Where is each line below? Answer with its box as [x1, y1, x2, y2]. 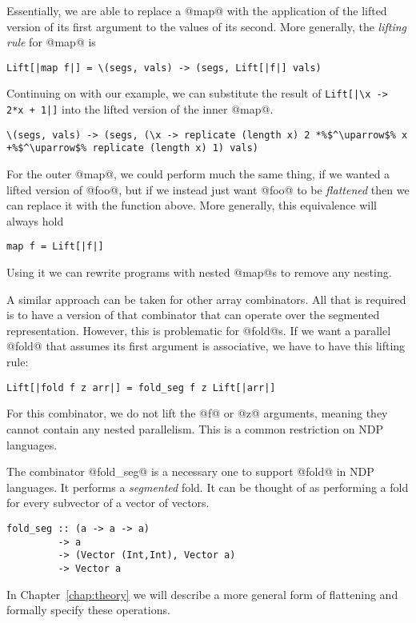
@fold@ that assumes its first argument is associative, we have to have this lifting [6, 337, 406, 354]
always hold [6, 212, 64, 229]
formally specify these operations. [6, 601, 170, 618]
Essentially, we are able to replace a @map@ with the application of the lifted [6, 2, 387, 18]
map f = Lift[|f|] [6, 241, 104, 253]
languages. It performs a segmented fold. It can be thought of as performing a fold [6, 478, 409, 495]
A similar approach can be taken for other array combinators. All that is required [6, 290, 406, 307]
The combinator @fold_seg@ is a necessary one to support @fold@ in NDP [6, 463, 374, 480]
